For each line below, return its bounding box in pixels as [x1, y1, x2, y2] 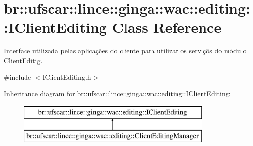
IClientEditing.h [42, 72, 91, 82]
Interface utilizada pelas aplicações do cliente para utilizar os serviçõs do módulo [4, 46, 247, 56]
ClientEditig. [4, 55, 43, 65]
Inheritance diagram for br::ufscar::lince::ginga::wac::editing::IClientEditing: [4, 88, 231, 98]
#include [4, 72, 31, 82]
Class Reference [112, 17, 222, 37]
